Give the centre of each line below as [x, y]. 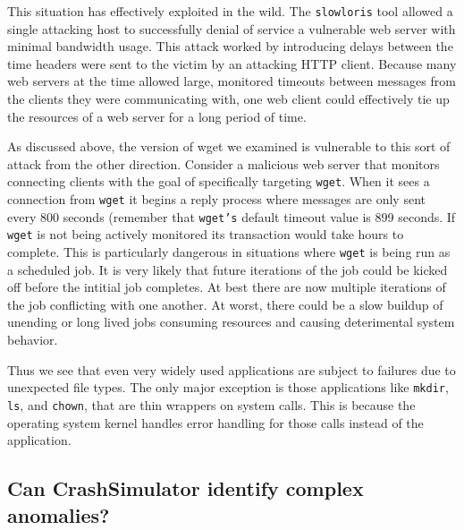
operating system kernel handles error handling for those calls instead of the [215, 422]
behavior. [33, 340]
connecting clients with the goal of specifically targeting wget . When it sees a [219, 181]
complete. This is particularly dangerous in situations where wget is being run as [229, 252]
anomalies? [59, 514]
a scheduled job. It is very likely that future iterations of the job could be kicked [228, 269]
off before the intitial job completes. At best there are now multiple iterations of [227, 287]
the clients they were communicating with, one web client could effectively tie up [228, 99]
